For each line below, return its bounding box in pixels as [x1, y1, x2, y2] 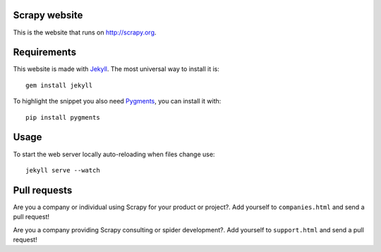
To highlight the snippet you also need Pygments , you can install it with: [13, 97, 222, 106]
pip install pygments [25, 113, 100, 121]
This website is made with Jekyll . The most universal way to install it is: [13, 65, 220, 73]
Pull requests [13, 184, 73, 196]
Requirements [13, 46, 77, 58]
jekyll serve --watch [25, 166, 100, 174]
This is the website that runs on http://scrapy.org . [13, 28, 157, 37]
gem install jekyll [25, 81, 93, 89]
